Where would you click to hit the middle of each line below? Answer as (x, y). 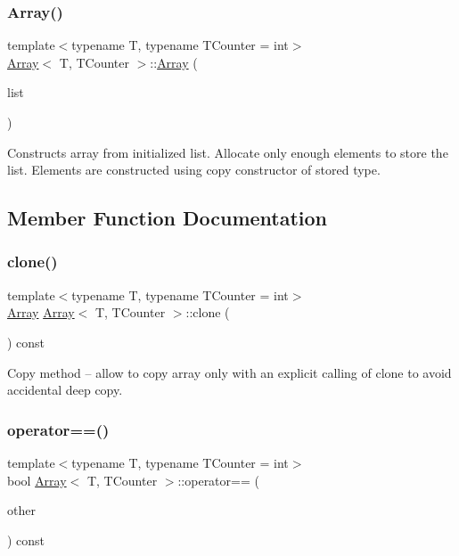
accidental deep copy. (65, 390)
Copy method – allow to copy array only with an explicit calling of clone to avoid (229, 372)
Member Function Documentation (168, 218)
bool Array (37, 480)
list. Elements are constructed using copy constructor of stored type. (194, 170)
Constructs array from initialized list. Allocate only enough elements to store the (228, 152)
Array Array (41, 312)
